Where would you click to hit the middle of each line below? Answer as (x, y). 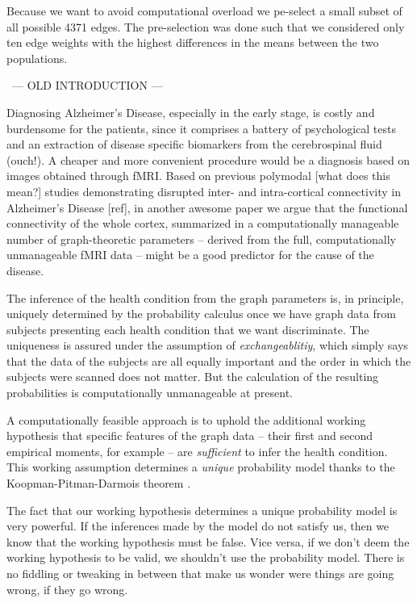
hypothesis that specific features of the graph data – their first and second (190, 435)
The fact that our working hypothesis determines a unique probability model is (202, 510)
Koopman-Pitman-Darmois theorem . (99, 483)
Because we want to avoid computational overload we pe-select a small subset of (204, 10)
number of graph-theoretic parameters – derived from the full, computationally (201, 239)
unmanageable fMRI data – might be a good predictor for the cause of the (190, 255)
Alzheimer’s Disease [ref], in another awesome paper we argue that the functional (207, 207)
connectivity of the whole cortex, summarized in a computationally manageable (203, 223)
